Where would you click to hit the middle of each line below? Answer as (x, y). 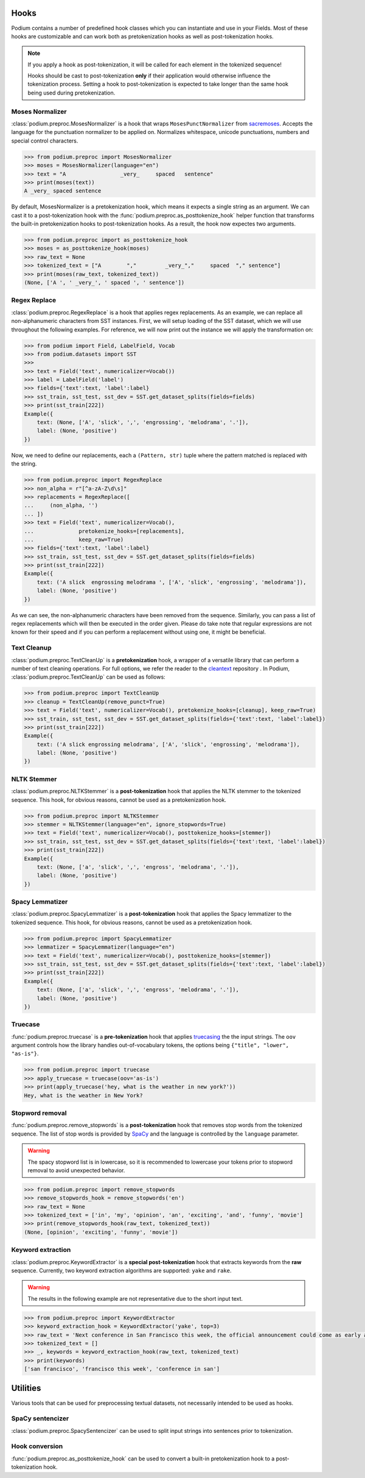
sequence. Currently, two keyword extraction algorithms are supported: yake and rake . (121, 1270)
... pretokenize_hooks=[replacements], (104, 531)
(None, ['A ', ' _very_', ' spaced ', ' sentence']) (104, 283)
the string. (24, 464)
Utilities (26, 1388)
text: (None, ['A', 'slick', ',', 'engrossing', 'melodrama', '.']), (143, 423)
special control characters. (45, 141)
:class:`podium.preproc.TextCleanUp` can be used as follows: (88, 677)
